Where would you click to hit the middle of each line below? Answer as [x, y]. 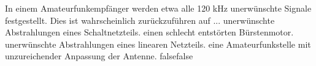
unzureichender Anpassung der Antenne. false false [99, 56]
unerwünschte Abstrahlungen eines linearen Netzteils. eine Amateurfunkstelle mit [158, 44]
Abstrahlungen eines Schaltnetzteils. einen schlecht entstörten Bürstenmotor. [149, 32]
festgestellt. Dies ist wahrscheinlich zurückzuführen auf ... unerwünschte [140, 20]
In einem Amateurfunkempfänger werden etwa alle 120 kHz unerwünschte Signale [158, 8]
